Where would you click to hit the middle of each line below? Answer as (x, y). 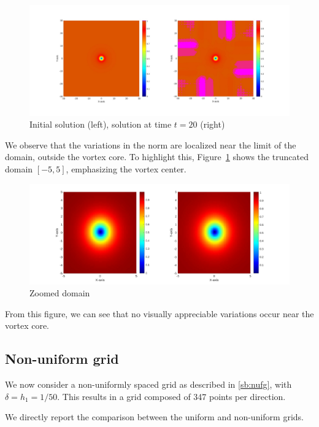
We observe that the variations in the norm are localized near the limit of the (151, 144)
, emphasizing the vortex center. (126, 168)
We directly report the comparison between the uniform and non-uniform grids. (154, 417)
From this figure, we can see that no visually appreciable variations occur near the (159, 313)
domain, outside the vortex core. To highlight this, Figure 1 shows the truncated (157, 157)
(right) (213, 124)
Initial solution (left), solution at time (101, 124)
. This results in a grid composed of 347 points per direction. (171, 396)
